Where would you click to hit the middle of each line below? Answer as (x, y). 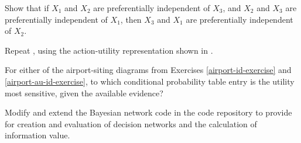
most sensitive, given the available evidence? (84, 93)
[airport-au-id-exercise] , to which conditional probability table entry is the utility (150, 81)
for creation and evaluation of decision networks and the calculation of (131, 123)
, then (131, 19)
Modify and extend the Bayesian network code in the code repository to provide (148, 112)
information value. (37, 135)
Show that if (27, 8)
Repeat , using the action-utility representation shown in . (109, 50)
